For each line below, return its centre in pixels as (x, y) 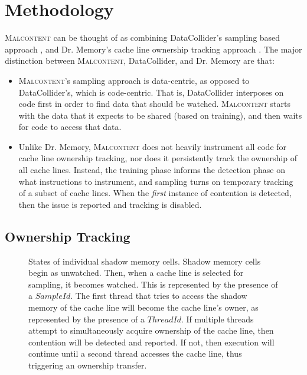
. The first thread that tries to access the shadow (159, 296)
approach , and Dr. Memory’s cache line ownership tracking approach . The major (153, 49)
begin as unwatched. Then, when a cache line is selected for (136, 273)
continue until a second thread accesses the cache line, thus (135, 353)
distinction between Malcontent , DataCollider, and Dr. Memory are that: (140, 61)
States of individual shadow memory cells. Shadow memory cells (145, 261)
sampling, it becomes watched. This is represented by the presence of (153, 284)
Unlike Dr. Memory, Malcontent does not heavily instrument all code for (153, 146)
